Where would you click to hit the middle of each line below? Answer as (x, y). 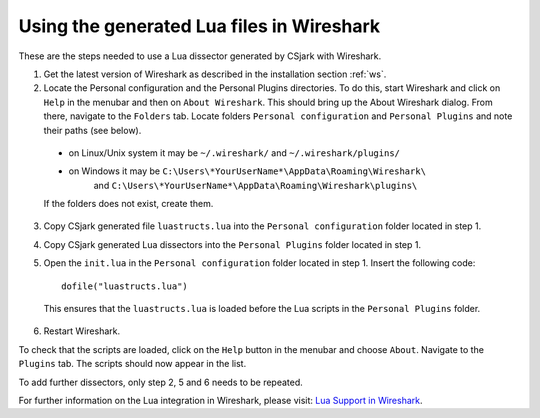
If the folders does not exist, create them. (128, 204)
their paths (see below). (92, 130)
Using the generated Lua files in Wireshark (199, 26)
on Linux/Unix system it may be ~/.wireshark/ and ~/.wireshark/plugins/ (234, 152)
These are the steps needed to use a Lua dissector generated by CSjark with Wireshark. (200, 56)
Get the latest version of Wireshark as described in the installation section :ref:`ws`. (215, 74)
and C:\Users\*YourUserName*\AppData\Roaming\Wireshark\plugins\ (255, 185)
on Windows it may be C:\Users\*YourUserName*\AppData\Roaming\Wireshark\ (247, 171)
